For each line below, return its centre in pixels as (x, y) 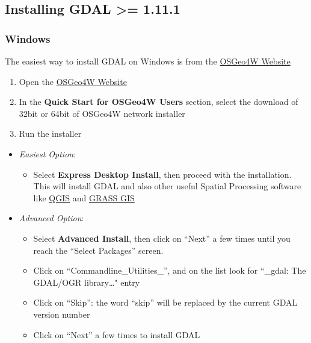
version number (62, 314)
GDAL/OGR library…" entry (87, 282)
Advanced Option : (51, 218)
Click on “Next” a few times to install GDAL (117, 334)
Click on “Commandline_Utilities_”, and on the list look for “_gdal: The (170, 270)
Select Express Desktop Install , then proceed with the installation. (162, 174)
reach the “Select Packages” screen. (98, 250)
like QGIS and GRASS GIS (84, 197)
